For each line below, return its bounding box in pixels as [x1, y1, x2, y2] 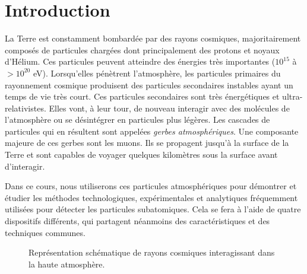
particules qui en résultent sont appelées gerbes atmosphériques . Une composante [5, 125, 299, 137]
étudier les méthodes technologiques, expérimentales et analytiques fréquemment [5, 191, 298, 203]
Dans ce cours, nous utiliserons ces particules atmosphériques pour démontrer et [5, 180, 297, 192]
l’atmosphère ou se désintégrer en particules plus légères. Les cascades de [5, 113, 270, 126]
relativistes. [5, 101, 46, 114]
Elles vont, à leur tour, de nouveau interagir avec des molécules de [49, 101, 290, 114]
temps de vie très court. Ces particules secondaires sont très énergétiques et [5, 90, 280, 103]
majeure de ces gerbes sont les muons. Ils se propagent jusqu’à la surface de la [5, 136, 289, 149]
